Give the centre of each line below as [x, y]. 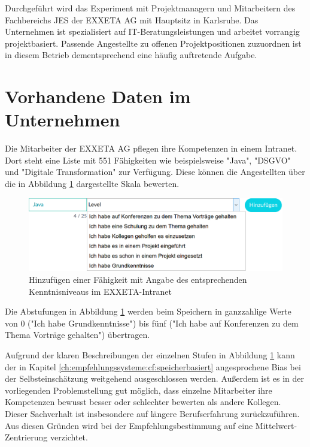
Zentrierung [26, 437]
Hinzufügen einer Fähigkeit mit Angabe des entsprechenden [138, 279]
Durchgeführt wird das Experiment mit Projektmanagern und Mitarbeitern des [150, 8]
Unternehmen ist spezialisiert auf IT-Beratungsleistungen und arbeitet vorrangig [152, 31]
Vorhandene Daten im [98, 96]
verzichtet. [69, 437]
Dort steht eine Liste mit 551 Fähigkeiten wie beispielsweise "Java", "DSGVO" [148, 160]
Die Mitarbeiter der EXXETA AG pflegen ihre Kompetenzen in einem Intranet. [151, 148]
